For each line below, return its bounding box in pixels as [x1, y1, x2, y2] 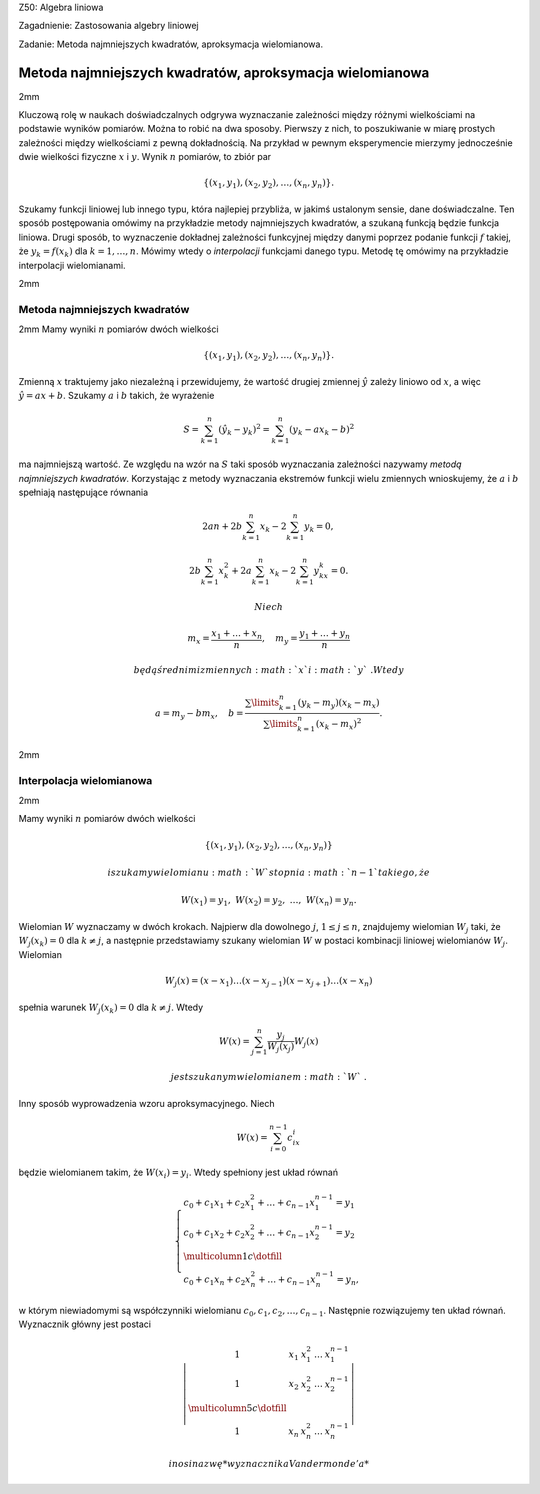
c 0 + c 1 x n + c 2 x [183, 1273, 252, 1287]
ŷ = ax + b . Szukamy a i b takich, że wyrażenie [18, 390, 215, 402]
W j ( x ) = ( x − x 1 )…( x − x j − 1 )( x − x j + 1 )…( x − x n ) [165, 975, 373, 989]
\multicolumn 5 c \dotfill [188, 1403, 287, 1414]
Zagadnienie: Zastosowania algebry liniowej [18, 20, 199, 32]
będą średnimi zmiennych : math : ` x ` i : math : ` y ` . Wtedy [133, 665, 405, 676]
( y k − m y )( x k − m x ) [297, 696, 380, 710]
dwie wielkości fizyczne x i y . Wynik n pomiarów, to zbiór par [18, 151, 272, 163]
